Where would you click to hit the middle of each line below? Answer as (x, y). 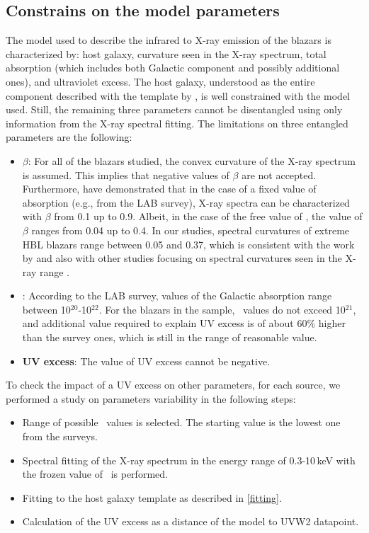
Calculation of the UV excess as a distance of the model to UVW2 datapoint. (191, 521)
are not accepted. (279, 174)
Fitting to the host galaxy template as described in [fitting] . (152, 497)
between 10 (46, 309)
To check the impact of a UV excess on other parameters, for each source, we (173, 385)
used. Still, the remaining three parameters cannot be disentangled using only (174, 109)
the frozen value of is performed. (95, 474)
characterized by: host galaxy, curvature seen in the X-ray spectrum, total (166, 53)
